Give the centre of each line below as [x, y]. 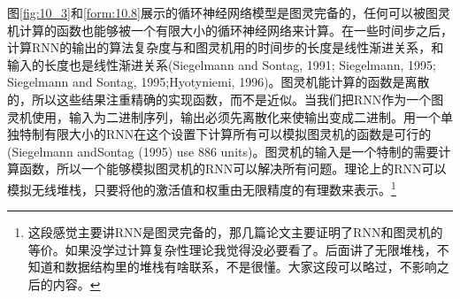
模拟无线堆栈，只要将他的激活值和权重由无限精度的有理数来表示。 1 [202, 188]
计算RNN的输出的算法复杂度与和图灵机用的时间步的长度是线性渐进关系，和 [226, 47]
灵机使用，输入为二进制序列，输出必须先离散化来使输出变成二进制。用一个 [224, 116]
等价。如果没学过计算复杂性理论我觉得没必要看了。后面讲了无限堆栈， [232, 249]
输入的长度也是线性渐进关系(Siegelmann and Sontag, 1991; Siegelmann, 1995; [222, 64]
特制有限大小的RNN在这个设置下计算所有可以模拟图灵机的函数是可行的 [225, 134]
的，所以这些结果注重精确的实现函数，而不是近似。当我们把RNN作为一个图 [226, 99]
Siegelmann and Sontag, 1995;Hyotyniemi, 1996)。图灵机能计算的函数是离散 [218, 82]
